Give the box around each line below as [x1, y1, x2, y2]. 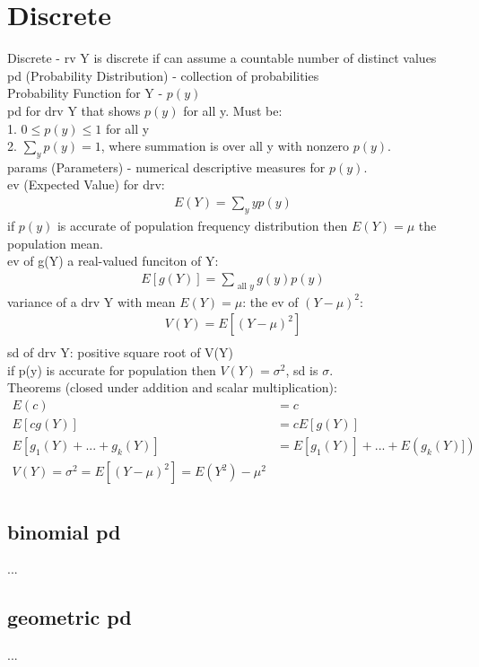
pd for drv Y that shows [7, 101, 141, 119]
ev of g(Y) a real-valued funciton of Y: [7, 251, 219, 270]
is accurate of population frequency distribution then [57, 215, 348, 234]
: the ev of [242, 292, 299, 311]
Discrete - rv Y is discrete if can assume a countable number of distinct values [7, 48, 437, 67]
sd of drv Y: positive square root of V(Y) [7, 343, 233, 362]
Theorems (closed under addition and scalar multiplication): [7, 378, 337, 397]
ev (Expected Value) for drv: [7, 175, 165, 194]
